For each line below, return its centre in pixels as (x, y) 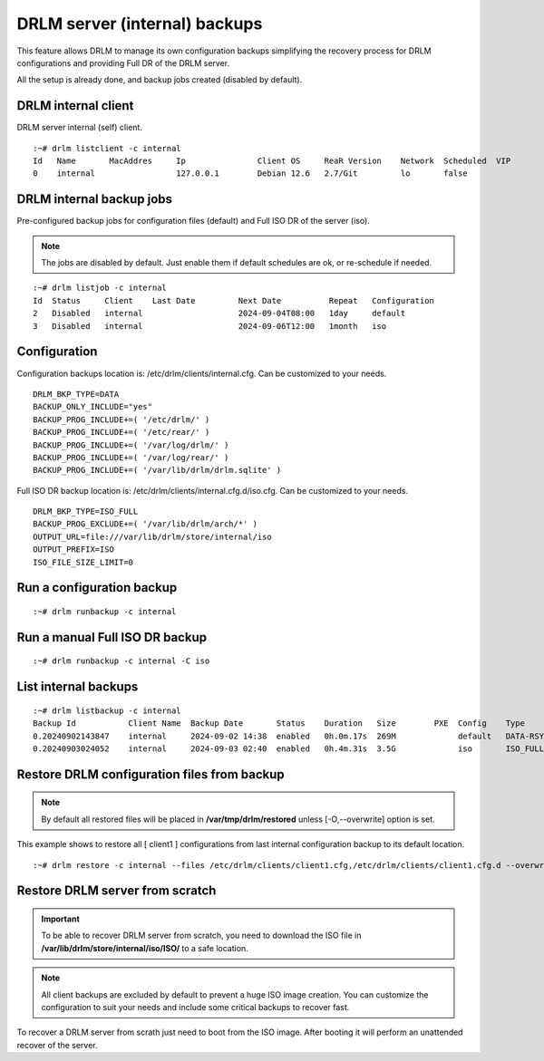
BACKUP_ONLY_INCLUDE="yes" (93, 407)
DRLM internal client (75, 106)
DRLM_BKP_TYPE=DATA (76, 394)
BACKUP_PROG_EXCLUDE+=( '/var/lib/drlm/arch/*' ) (146, 524)
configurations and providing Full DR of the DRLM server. (123, 63)
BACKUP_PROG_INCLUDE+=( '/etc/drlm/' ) (121, 420)
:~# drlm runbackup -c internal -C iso (121, 661)
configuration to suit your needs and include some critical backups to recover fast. (195, 1007)
